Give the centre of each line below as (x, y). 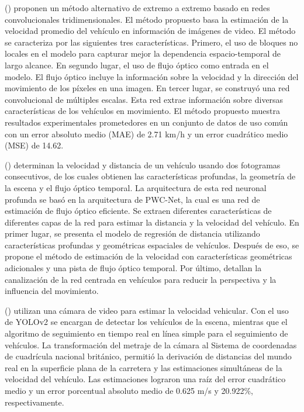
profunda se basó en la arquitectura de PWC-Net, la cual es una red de (132, 199)
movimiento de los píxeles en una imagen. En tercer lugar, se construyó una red (147, 88)
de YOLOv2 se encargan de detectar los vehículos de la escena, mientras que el (146, 322)
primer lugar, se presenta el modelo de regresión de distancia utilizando (132, 233)
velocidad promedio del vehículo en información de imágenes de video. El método (150, 31)
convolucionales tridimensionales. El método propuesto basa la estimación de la (147, 19)
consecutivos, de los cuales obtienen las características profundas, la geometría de (150, 176)
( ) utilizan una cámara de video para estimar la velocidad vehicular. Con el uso (147, 310)
